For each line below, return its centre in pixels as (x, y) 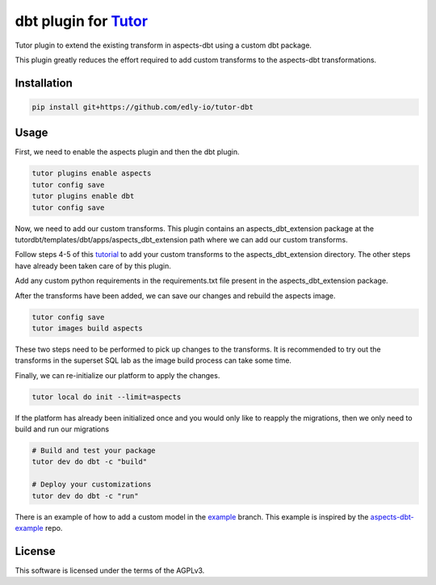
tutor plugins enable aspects (92, 173)
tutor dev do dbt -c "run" (85, 496)
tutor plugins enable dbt (83, 196)
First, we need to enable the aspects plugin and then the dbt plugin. (127, 152)
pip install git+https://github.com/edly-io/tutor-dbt (143, 107)
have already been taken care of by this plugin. (93, 266)
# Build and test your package (94, 451)
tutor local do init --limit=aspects (107, 397)
